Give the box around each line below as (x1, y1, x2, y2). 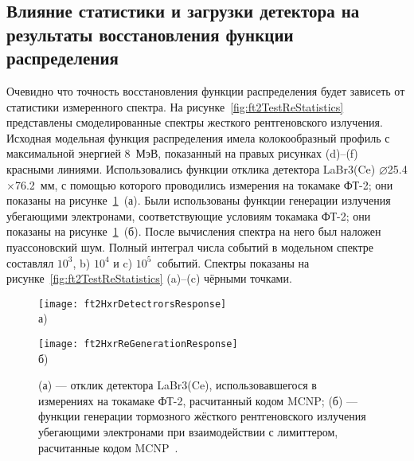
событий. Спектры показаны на (157, 254, 310, 271)
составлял (6, 254, 54, 271)
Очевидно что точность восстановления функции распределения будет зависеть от (6, 82, 405, 99)
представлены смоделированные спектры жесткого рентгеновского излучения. (6, 114, 383, 131)
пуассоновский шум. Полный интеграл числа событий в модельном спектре (6, 238, 373, 255)
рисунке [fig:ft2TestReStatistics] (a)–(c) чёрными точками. (6, 270, 292, 287)
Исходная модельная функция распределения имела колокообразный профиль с (6, 129, 390, 146)
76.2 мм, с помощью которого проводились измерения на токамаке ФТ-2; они (14, 176, 393, 193)
